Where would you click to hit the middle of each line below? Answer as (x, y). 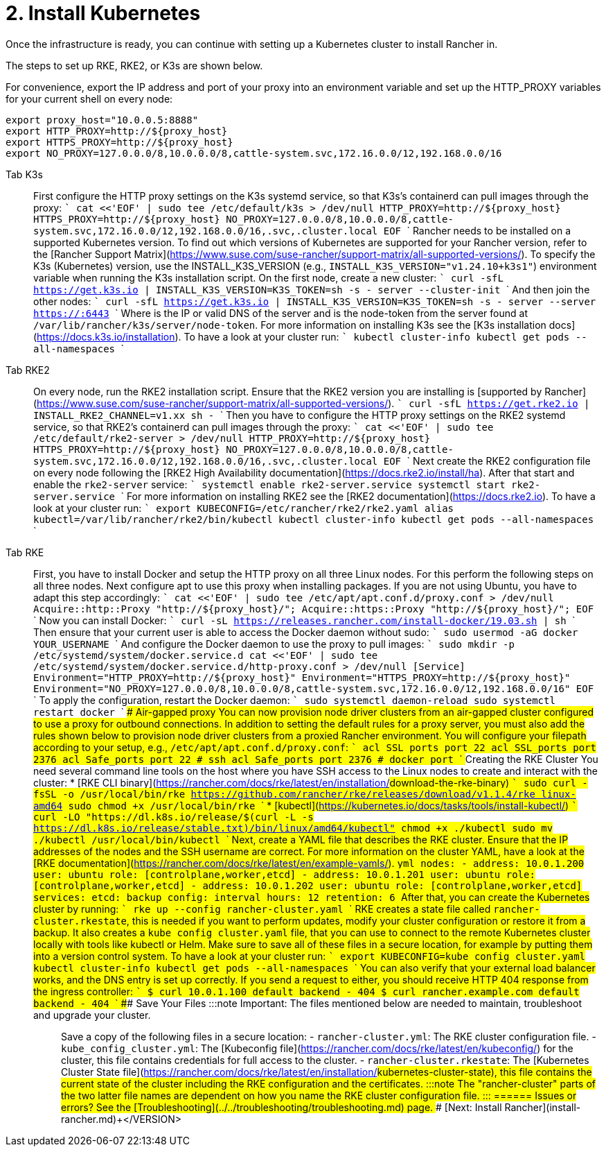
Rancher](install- (543, 1107)
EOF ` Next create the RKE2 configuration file (487, 461)
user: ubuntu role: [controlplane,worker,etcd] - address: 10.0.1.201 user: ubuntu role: (284, 874)
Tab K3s (24, 174)
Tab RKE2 (28, 370)
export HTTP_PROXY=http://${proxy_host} (117, 131)
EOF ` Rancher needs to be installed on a (477, 230)
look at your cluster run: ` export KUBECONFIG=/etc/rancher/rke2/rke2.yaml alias (244, 508)
